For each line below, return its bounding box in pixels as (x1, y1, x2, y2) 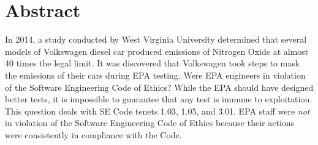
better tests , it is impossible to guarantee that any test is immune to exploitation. (5, 93, 312, 105)
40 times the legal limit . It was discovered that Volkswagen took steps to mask (5, 57, 300, 69)
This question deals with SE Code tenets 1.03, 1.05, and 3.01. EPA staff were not (5, 104, 310, 117)
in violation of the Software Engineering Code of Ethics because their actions (5, 116, 295, 129)
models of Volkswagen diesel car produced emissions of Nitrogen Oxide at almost (5, 44, 309, 57)
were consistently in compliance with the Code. (5, 128, 182, 141)
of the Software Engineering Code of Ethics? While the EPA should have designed (5, 80, 314, 93)
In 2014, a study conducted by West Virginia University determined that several (5, 33, 307, 46)
